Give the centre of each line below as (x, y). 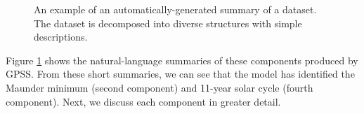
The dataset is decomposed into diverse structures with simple (168, 23)
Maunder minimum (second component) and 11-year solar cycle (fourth (160, 87)
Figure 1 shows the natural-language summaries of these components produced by (182, 60)
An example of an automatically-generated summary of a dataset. (175, 9)
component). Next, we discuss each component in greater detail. (143, 101)
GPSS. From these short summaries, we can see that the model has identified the (180, 74)
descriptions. (61, 37)
